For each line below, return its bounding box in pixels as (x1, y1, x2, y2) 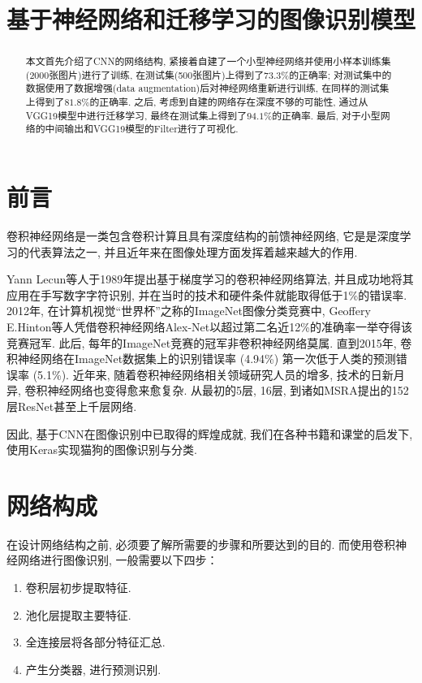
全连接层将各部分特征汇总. (25, 633, 166, 651)
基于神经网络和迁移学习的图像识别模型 (6, 2, 416, 36)
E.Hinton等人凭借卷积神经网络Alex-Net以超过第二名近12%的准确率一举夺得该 (6, 318, 412, 335)
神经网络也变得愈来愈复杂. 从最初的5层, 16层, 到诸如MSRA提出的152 (47, 382, 409, 399)
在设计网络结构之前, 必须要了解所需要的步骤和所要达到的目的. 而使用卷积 (6, 535, 396, 552)
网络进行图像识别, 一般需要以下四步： (17, 551, 218, 568)
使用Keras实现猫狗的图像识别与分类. (6, 441, 198, 458)
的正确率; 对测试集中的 (289, 67, 392, 81)
